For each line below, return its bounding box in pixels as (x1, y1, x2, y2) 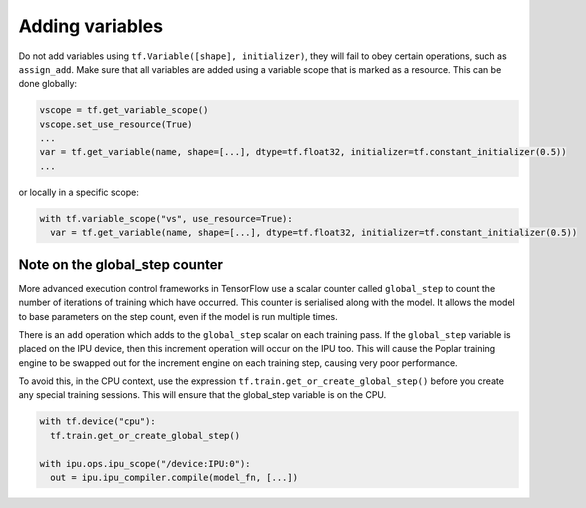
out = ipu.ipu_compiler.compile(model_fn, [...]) (50, 472, 299, 484)
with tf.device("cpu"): (39, 416, 157, 427)
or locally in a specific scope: (18, 186, 140, 198)
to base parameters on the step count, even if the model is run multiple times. (18, 310, 339, 322)
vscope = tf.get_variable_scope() (39, 105, 209, 116)
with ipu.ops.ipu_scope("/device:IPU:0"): (39, 458, 251, 469)
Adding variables (18, 15, 164, 37)
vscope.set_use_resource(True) (39, 118, 194, 130)
